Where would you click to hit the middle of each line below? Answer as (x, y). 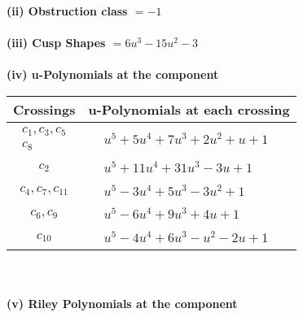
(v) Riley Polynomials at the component (122, 303)
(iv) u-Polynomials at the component (113, 74)
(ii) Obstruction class (67, 11)
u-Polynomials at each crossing (189, 109)
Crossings (44, 109)
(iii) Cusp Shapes (56, 43)
